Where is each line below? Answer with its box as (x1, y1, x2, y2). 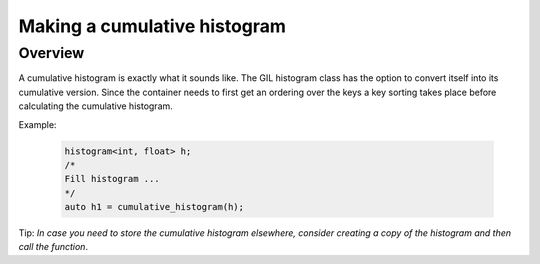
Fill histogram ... (64, 173, 160, 185)
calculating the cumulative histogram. (18, 100, 174, 112)
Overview (18, 44, 85, 62)
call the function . (18, 241, 89, 253)
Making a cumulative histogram (18, 15, 287, 37)
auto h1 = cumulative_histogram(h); (64, 201, 245, 213)
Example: (18, 118, 57, 130)
